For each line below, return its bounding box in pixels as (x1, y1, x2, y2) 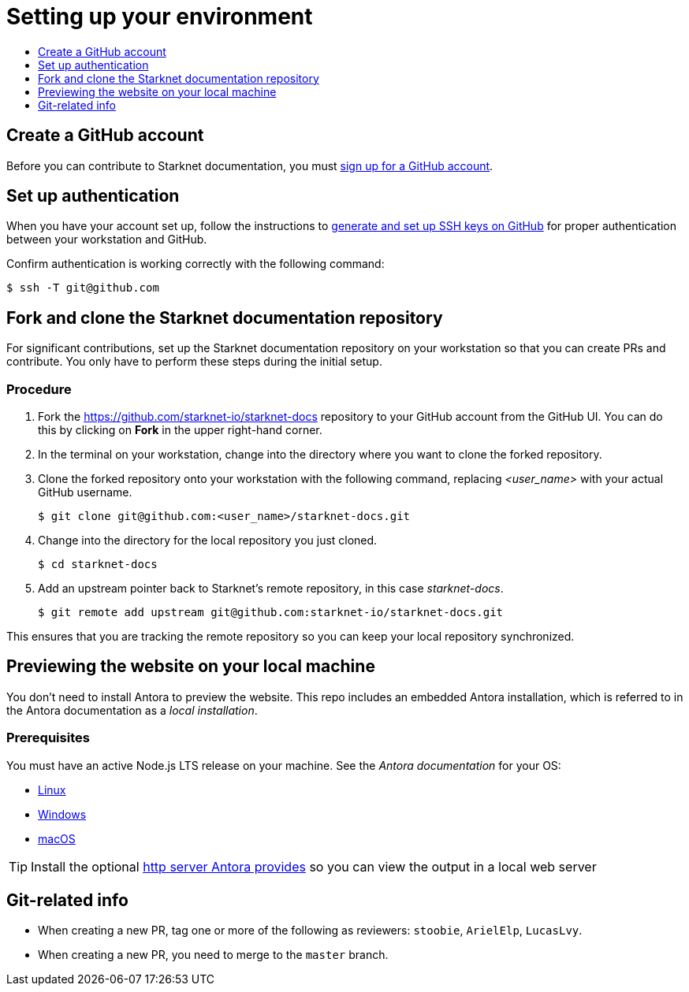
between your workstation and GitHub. (6, 232, 207, 247)
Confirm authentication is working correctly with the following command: (6, 257, 385, 271)
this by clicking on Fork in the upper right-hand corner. (38, 423, 322, 437)
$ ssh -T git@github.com (6, 281, 159, 295)
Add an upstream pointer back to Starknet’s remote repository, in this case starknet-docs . (38, 581, 504, 596)
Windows (38, 807, 87, 821)
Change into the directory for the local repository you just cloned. (38, 533, 378, 548)
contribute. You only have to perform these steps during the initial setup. (6, 355, 382, 369)
